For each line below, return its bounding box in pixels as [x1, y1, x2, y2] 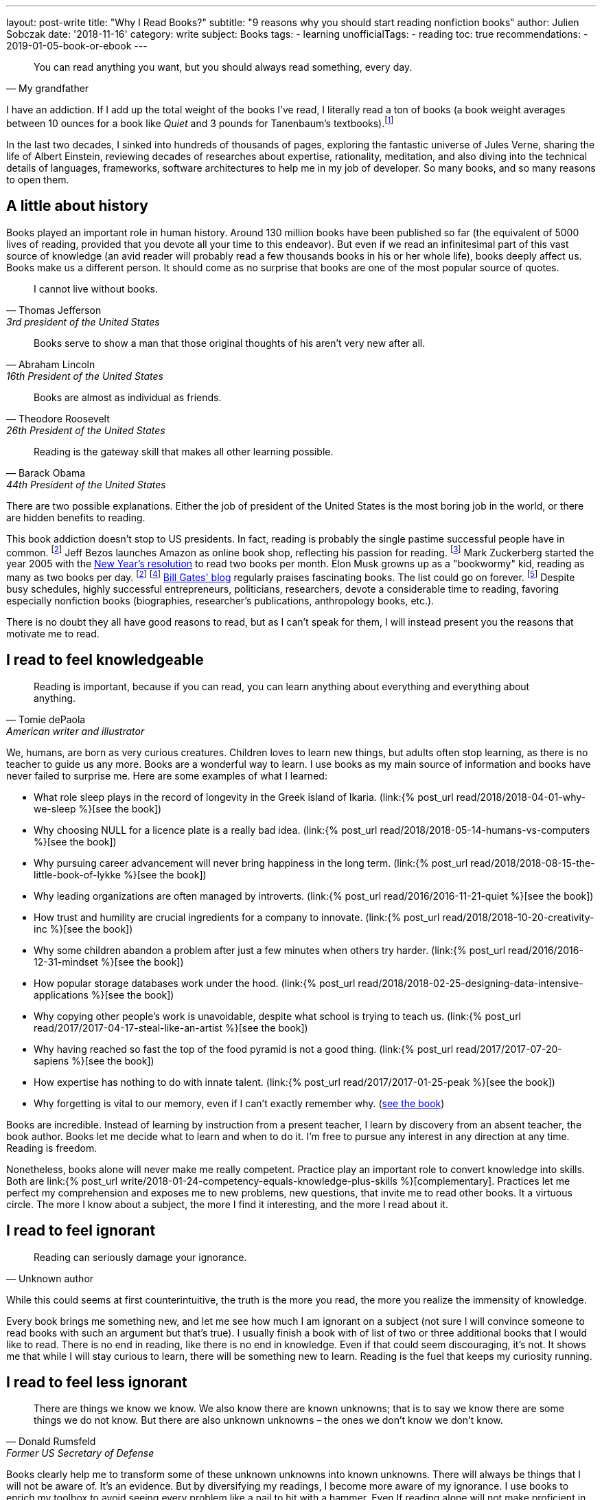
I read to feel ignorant [6, 1222, 156, 1240]
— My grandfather [6, 82, 89, 94]
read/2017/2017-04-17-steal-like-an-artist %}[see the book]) [34, 1021, 308, 1034]
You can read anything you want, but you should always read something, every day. [34, 61, 413, 73]
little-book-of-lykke [34, 868, 121, 880]
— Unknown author [6, 1272, 94, 1284]
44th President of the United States [6, 478, 166, 490]
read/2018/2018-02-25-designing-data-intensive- [358, 977, 583, 989]
